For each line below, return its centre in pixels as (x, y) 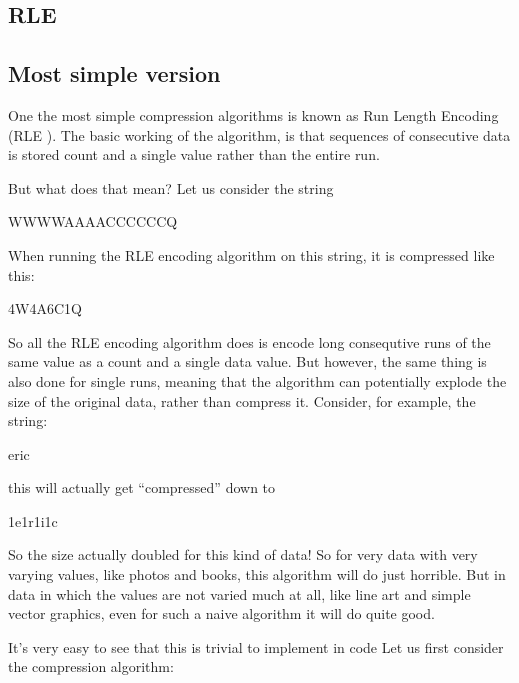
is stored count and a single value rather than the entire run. (194, 154)
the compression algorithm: (91, 666)
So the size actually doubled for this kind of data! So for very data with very (243, 554)
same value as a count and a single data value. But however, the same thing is (247, 361)
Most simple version (114, 73)
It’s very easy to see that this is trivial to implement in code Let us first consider (256, 646)
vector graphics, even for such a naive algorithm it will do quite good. (221, 613)
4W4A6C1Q (45, 308)
